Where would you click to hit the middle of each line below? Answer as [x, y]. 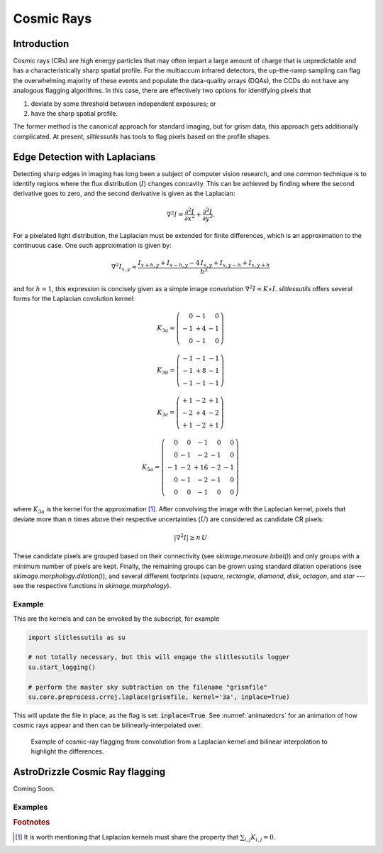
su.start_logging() [62, 667]
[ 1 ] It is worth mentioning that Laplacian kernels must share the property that [127, 837]
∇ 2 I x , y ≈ [124, 267]
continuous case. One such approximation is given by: [92, 246]
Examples [30, 807]
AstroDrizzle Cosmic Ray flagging [89, 772]
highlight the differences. [67, 751]
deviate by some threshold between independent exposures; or [123, 104]
